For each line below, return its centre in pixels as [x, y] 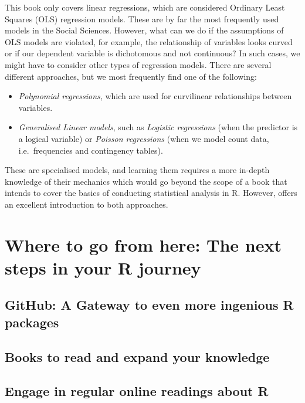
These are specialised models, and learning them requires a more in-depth [137, 170]
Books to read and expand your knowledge [137, 356]
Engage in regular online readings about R [137, 391]
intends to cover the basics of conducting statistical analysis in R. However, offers [151, 193]
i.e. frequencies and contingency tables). [91, 150]
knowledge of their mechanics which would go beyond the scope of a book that [146, 181]
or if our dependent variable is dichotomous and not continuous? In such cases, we [152, 53]
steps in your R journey [103, 267]
